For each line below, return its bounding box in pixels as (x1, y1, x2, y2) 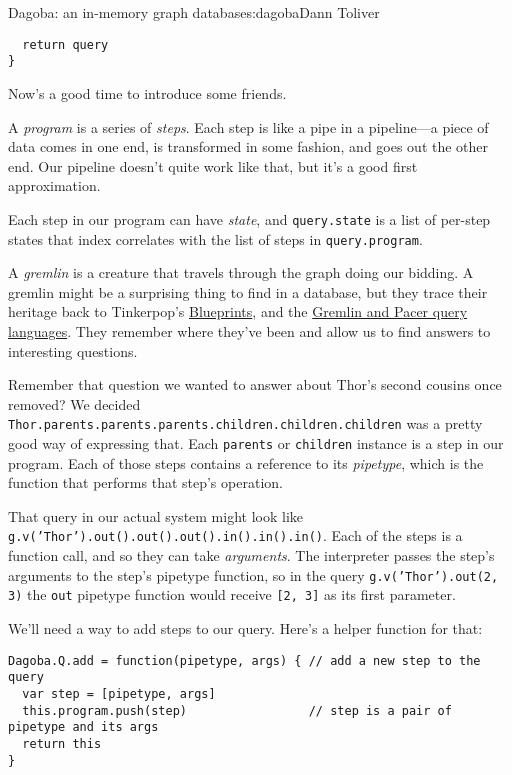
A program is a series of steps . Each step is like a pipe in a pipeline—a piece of (8, 116, 489, 137)
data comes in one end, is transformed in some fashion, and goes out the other (8, 136, 489, 157)
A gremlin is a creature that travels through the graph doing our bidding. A (8, 262, 474, 283)
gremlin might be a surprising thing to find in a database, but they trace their (8, 281, 488, 302)
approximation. (8, 175, 101, 196)
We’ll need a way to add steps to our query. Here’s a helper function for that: (8, 618, 483, 638)
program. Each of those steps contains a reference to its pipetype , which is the (8, 452, 484, 473)
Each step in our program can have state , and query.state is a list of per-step (8, 208, 491, 229)
